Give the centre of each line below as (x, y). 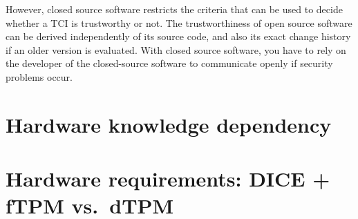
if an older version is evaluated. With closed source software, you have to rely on (176, 49)
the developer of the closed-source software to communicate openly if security (169, 63)
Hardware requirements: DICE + (168, 179)
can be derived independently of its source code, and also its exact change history (178, 36)
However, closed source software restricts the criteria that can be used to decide (174, 9)
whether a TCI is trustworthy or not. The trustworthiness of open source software (179, 22)
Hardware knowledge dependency (169, 124)
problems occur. (39, 76)
